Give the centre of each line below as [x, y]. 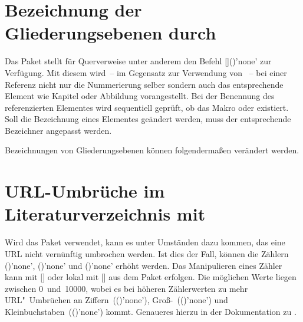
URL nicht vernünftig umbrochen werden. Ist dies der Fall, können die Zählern [147, 253]
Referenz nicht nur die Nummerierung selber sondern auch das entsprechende [144, 84]
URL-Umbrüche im [85, 191]
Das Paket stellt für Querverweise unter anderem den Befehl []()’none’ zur [138, 61]
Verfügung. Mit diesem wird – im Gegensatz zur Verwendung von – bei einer [146, 72]
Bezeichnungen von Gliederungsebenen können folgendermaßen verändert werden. [152, 150]
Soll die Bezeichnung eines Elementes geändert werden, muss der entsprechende [148, 119]
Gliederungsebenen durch [111, 33]
